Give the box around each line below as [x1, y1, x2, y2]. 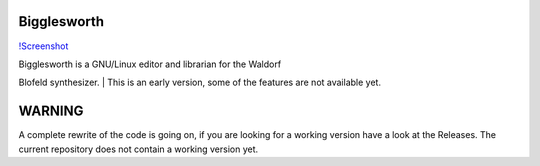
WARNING [18, 103, 84, 120]
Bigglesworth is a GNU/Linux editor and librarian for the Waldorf [18, 58, 282, 70]
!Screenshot [18, 40, 69, 52]
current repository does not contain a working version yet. [18, 143, 259, 155]
